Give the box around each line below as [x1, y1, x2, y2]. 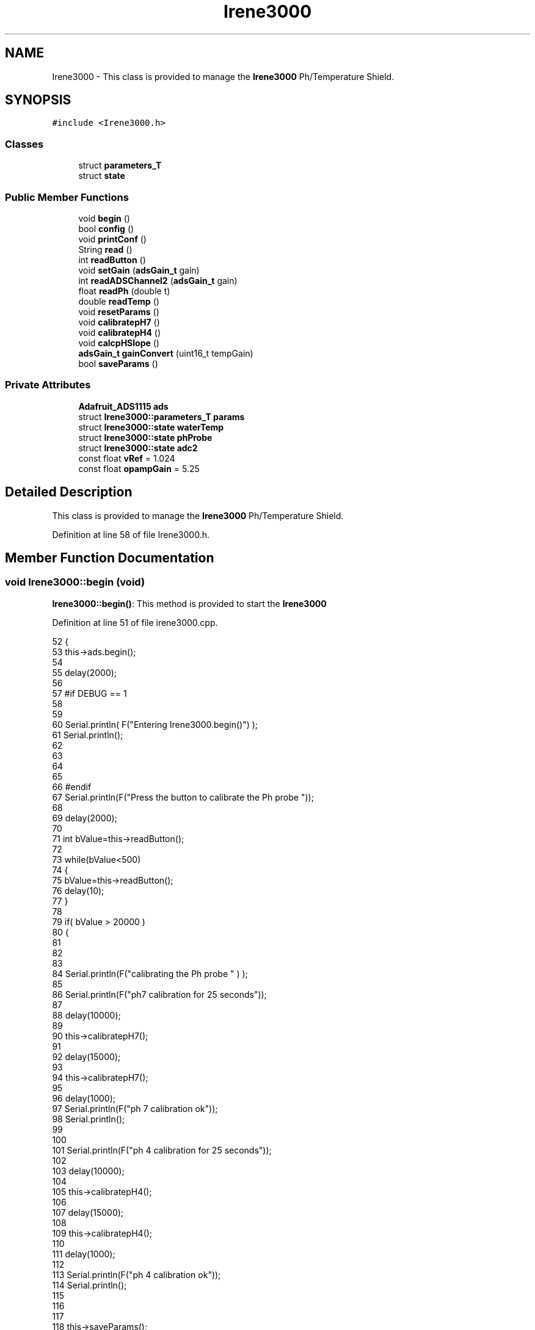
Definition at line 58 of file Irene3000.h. [52, 529, 210, 540]
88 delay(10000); [52, 1009, 121, 1020]
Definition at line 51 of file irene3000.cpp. [52, 617, 218, 628]
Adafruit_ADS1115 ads [78, 401, 169, 412]
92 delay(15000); [52, 1051, 121, 1062]
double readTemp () [78, 296, 159, 307]
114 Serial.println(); [52, 1279, 127, 1290]
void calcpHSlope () [78, 337, 159, 348]
